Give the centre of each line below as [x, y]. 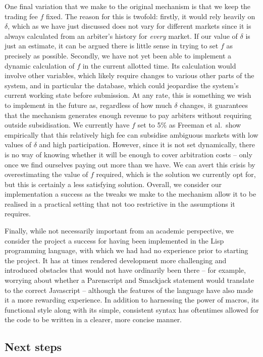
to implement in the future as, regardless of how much [88, 105]
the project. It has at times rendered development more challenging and [116, 260]
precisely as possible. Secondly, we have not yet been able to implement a [118, 55]
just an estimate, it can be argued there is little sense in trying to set [112, 46]
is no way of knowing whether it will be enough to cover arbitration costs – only [128, 154]
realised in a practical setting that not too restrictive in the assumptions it [120, 203]
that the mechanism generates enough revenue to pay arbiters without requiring [128, 115]
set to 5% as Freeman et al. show [189, 125]
